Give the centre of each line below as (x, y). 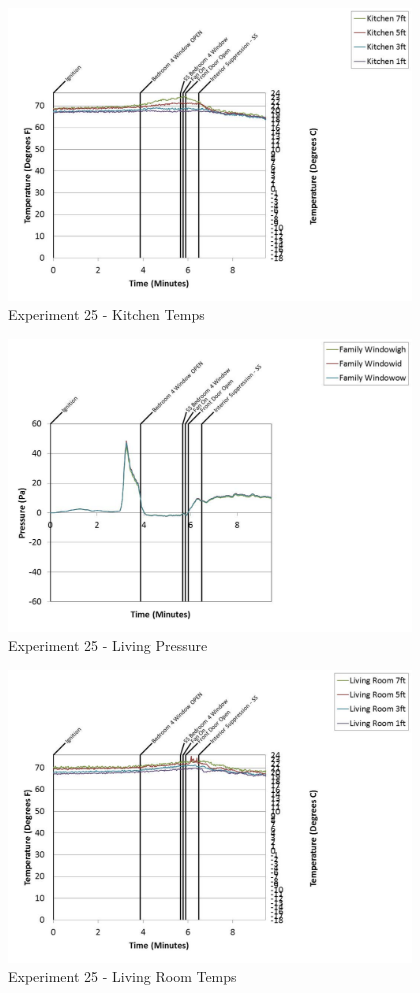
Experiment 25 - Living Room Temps (122, 976)
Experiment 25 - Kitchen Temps (106, 314)
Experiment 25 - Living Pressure (108, 645)
